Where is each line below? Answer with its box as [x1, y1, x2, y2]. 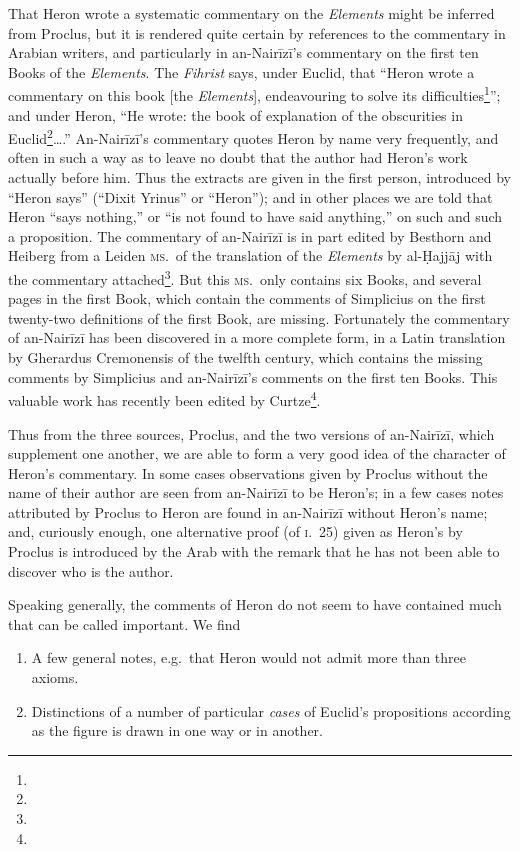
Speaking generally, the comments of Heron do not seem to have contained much [8, 594, 502, 615]
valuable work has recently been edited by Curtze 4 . [8, 387, 321, 410]
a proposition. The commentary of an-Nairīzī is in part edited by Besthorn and [8, 225, 492, 246]
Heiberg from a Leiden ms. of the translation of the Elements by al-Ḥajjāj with [8, 245, 493, 266]
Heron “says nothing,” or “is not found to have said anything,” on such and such [8, 206, 503, 227]
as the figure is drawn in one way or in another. [31, 720, 323, 741]
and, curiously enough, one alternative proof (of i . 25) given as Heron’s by [8, 521, 463, 542]
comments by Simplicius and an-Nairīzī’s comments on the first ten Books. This [8, 366, 498, 387]
